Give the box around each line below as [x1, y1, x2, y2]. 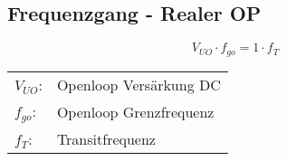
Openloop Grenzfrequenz [56, 100, 215, 122]
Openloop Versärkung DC [56, 73, 221, 95]
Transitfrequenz [56, 128, 156, 149]
